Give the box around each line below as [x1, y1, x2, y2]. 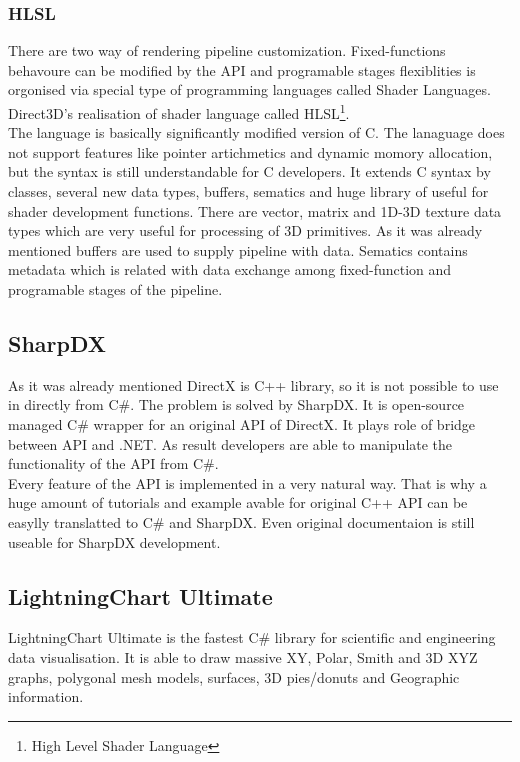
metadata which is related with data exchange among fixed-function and [8, 259, 452, 280]
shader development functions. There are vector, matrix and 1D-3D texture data [8, 200, 502, 221]
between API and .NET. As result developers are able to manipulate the [8, 433, 453, 454]
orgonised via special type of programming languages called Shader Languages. [8, 79, 491, 100]
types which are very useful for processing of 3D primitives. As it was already [8, 220, 483, 241]
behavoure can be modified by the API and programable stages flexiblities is [8, 59, 476, 80]
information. [8, 686, 84, 707]
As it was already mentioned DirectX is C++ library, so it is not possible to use [8, 374, 499, 395]
